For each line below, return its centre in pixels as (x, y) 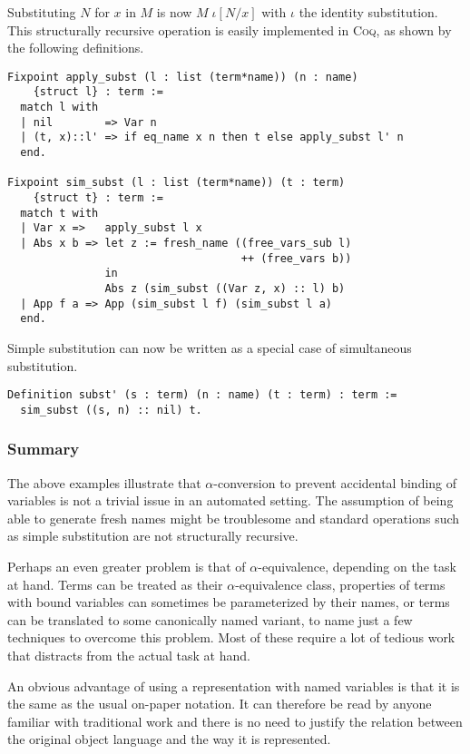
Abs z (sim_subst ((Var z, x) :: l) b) (225, 288)
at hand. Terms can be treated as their (115, 584)
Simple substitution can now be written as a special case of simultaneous (210, 347)
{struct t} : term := (98, 198)
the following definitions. (76, 48)
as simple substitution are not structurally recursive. (153, 536)
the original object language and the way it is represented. (169, 739)
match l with (59, 108)
